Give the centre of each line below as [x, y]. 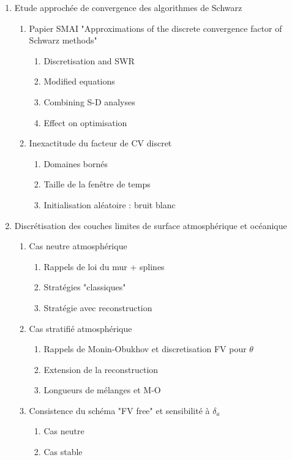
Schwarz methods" [63, 40]
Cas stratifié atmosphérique [80, 328]
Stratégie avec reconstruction [98, 307]
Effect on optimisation [85, 122]
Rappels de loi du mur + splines [104, 266]
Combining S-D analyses [89, 101]
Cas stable [63, 452]
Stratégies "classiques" [85, 287]
